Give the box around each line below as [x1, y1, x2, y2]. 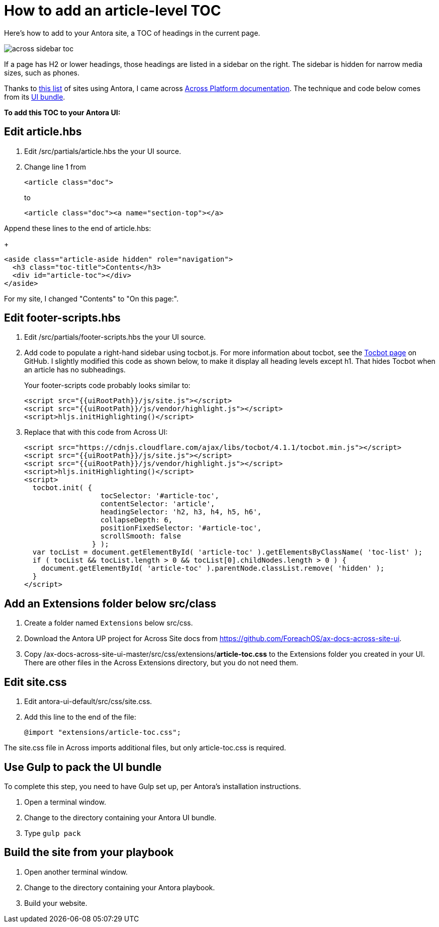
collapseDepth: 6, [100, 516, 173, 524]
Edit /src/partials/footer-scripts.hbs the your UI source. [24, 333, 206, 342]
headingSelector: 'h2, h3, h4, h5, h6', [100, 508, 262, 516]
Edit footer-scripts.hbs [4, 312, 121, 325]
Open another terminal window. [24, 867, 128, 876]
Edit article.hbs [4, 125, 82, 138]
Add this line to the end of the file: [24, 713, 136, 722]
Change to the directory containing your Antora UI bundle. [24, 813, 217, 822]
